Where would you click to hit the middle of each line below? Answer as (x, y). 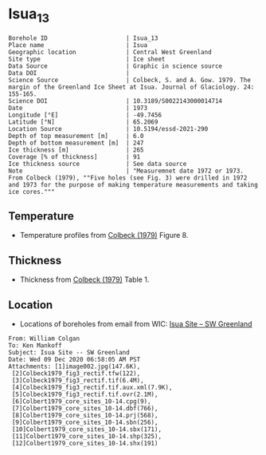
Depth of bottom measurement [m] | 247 (76, 143)
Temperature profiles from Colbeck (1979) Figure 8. (104, 235)
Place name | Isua (78, 45)
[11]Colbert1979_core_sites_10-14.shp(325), (86, 436)
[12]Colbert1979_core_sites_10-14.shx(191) (85, 443)
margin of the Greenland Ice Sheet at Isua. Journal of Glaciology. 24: (131, 87)
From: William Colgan (44, 338)
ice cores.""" (32, 192)
